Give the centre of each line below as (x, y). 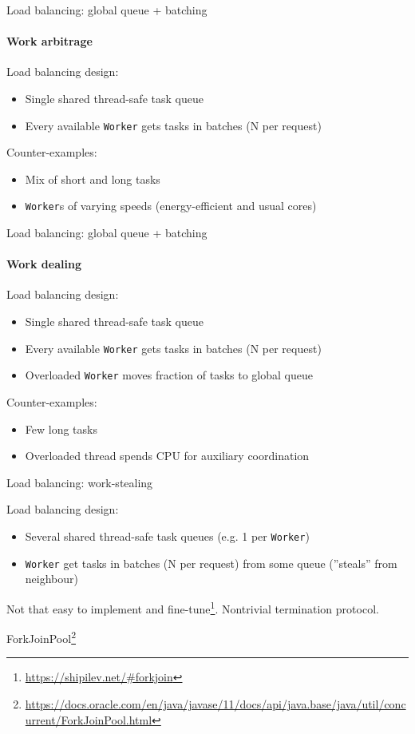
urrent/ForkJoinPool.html (89, 719)
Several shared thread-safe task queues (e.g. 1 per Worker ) (167, 536)
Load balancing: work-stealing (80, 482)
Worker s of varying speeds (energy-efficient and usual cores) (171, 206)
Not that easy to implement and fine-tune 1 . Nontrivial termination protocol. (193, 607)
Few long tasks (61, 428)
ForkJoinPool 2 (41, 637)
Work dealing (44, 264)
